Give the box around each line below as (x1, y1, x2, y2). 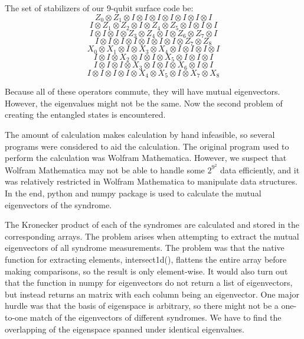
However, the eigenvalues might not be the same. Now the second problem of (5, 96, 283, 109)
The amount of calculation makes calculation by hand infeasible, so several (5, 128, 275, 140)
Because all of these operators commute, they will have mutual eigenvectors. (5, 85, 280, 98)
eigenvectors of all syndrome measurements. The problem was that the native (5, 241, 285, 254)
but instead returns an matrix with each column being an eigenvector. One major (5, 288, 299, 300)
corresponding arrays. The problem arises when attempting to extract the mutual (5, 230, 299, 242)
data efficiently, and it (220, 163, 300, 176)
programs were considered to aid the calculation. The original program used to (5, 140, 289, 152)
